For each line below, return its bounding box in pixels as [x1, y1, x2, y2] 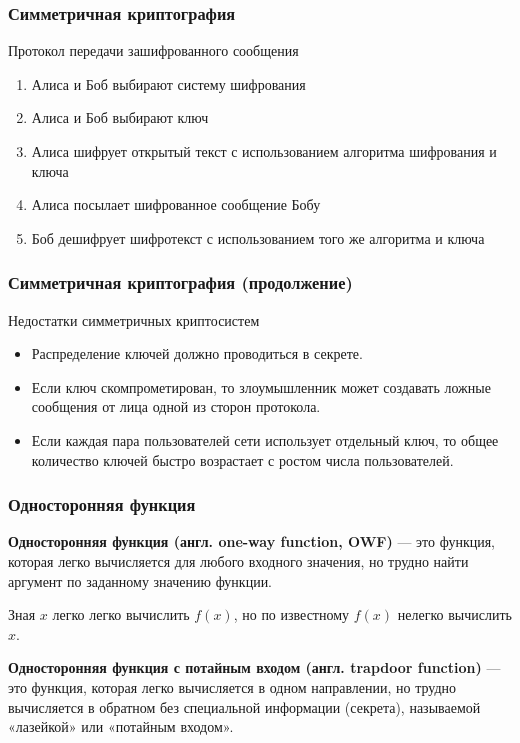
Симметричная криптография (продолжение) [8, 270, 353, 295]
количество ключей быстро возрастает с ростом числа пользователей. [31, 449, 454, 470]
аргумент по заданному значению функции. [8, 570, 273, 591]
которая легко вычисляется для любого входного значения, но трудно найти [8, 550, 469, 571]
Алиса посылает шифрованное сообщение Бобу [31, 194, 321, 215]
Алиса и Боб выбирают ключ [31, 107, 209, 128]
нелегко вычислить [397, 604, 512, 625]
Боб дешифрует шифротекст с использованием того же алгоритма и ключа [31, 227, 485, 248]
